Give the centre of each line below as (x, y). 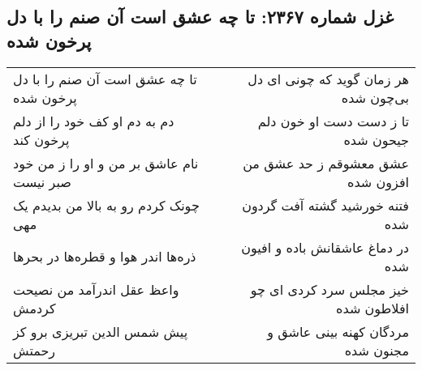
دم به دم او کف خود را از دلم (94, 121)
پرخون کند (41, 139)
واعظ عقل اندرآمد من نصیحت (96, 289)
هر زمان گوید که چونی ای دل (328, 79)
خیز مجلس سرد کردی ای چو (329, 289)
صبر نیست (42, 181)
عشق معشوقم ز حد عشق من (326, 163)
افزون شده (378, 181)
